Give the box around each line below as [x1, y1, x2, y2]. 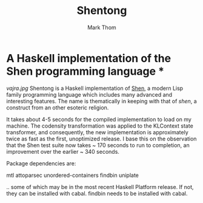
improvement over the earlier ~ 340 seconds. [6, 148, 120, 155]
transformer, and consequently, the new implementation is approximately [6, 128, 189, 136]
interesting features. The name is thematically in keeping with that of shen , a [6, 97, 197, 105]
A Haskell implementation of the [6, 51, 171, 65]
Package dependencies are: [6, 159, 76, 167]
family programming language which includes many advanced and [6, 91, 173, 98]
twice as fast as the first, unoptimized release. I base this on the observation [6, 135, 197, 142]
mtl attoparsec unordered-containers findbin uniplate [6, 171, 139, 179]
